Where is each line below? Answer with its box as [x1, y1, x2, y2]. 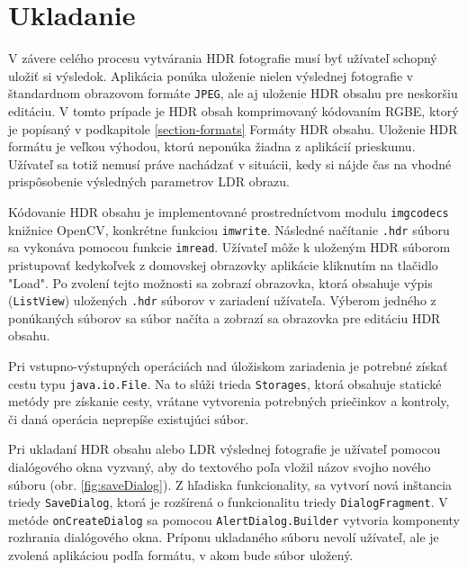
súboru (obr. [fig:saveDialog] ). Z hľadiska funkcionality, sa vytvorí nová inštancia [8, 475, 453, 493]
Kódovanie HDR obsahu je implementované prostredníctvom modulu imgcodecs [8, 202, 449, 221]
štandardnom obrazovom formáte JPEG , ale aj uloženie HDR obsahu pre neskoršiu [8, 84, 458, 103]
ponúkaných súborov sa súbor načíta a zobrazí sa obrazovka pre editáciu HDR [8, 308, 441, 327]
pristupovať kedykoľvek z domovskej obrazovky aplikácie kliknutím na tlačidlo [8, 255, 438, 274]
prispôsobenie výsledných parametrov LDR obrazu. [8, 172, 290, 191]
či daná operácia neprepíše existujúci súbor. [8, 409, 249, 428]
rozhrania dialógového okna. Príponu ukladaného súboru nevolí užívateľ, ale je [8, 528, 439, 547]
